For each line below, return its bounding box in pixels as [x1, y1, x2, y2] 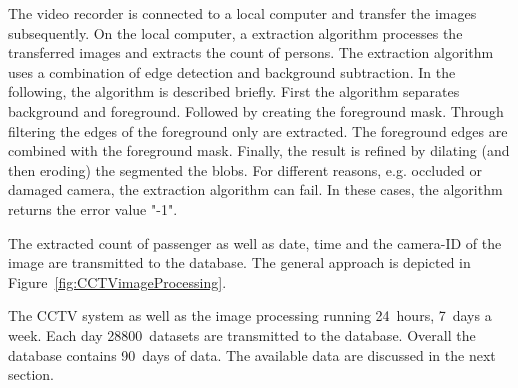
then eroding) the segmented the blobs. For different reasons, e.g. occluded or [8, 159, 482, 180]
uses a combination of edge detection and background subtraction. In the [8, 61, 456, 82]
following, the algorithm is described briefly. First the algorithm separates [8, 81, 460, 102]
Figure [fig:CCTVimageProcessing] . [8, 271, 227, 292]
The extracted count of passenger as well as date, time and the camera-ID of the [8, 232, 502, 253]
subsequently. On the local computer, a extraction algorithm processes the [8, 22, 463, 43]
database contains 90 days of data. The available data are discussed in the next [8, 344, 496, 365]
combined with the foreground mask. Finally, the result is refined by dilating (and [8, 140, 510, 161]
